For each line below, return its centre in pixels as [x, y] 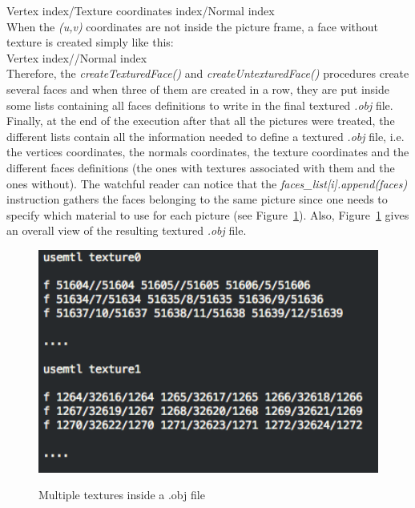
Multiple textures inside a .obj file [122, 495]
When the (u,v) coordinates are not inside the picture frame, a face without [193, 26]
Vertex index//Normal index [77, 57]
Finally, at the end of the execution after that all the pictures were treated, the [201, 121]
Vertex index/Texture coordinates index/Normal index [141, 10]
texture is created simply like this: [90, 42]
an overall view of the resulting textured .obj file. [127, 230]
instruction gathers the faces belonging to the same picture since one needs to [197, 199]
